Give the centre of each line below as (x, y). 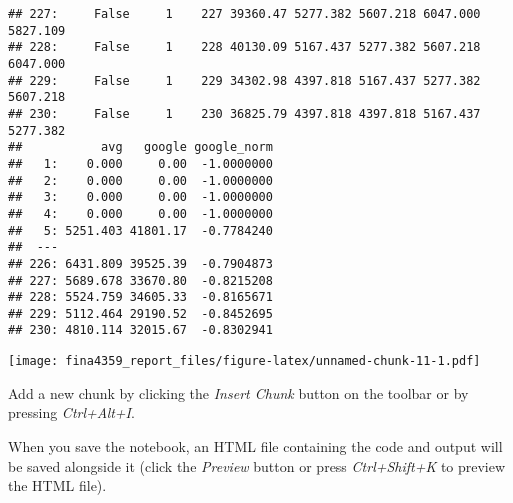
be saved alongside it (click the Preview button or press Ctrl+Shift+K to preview (257, 465)
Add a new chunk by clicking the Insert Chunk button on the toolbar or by (238, 392)
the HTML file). (57, 485)
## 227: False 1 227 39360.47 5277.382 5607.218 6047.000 (244, 14)
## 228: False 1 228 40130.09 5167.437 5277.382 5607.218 (244, 47)
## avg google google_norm (140, 147)
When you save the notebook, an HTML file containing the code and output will (255, 445)
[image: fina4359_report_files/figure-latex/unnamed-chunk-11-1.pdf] (244, 361)
